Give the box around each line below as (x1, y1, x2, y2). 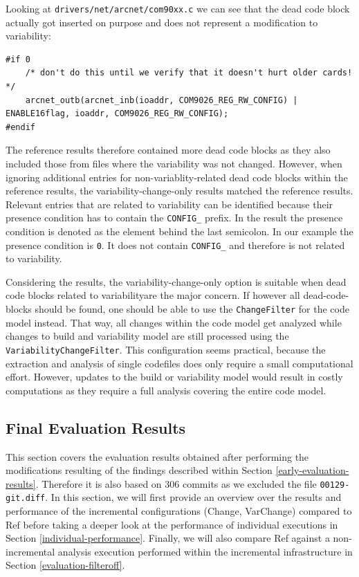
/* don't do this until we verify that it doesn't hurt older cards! (25, 68, 353, 78)
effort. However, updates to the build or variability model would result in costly (6, 369, 343, 384)
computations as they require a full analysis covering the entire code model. (6, 383, 326, 397)
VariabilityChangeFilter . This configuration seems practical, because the (6, 342, 326, 356)
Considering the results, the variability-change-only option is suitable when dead (6, 274, 347, 288)
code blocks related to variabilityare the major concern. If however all (6, 288, 300, 302)
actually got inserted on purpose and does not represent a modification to (6, 15, 318, 29)
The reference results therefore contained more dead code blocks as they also (6, 143, 331, 157)
